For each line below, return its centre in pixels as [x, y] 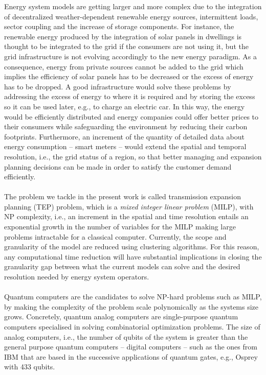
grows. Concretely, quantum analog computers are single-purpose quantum [121, 317]
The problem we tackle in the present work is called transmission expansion [123, 196]
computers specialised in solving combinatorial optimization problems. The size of [132, 326]
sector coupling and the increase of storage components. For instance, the [119, 26]
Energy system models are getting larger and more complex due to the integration [133, 6]
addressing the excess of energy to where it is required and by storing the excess [130, 96]
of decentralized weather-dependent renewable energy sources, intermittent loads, [131, 16]
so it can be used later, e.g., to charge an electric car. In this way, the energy [125, 106]
